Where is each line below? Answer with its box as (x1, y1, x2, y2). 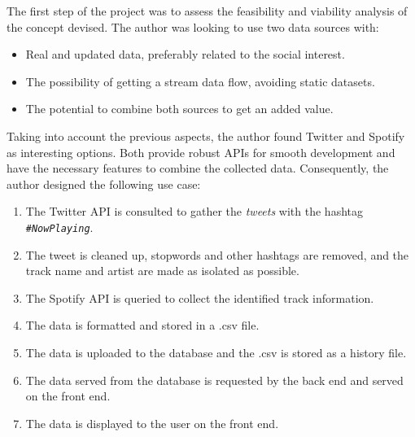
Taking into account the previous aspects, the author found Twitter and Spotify (7, 127, 405, 144)
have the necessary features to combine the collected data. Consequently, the (7, 160, 389, 177)
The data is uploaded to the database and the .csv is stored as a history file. (25, 343, 407, 361)
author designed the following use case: (7, 175, 201, 192)
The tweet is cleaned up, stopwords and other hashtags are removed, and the (25, 246, 409, 263)
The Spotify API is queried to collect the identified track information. (25, 289, 374, 306)
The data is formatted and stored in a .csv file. (25, 317, 260, 334)
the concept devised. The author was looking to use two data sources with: (7, 18, 379, 35)
